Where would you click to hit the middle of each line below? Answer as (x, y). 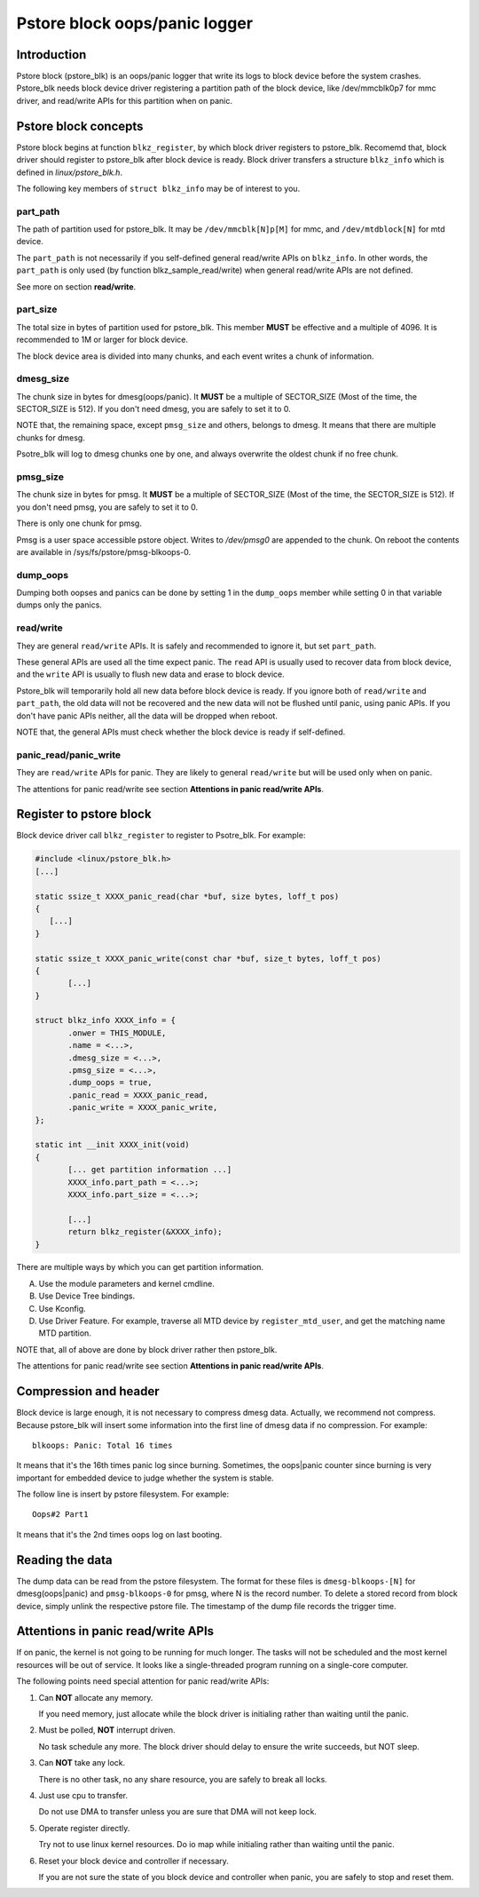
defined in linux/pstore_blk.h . (70, 172)
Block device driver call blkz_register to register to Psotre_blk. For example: (161, 836)
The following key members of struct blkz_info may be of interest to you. (158, 188)
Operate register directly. (84, 1828)
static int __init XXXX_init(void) (112, 1145)
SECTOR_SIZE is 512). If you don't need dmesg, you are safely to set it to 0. (154, 409)
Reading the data (64, 1560)
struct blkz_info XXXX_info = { (106, 1020)
